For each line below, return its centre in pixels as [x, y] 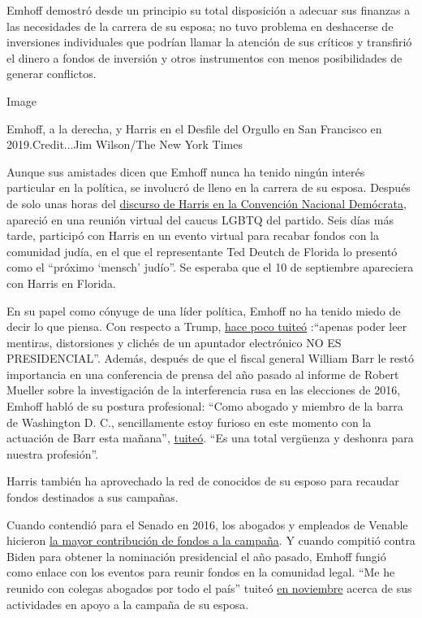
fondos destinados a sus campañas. [93, 497]
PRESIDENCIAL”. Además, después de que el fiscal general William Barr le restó [210, 358]
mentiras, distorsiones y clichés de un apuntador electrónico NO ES [174, 342]
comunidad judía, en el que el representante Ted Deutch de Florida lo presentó [202, 251]
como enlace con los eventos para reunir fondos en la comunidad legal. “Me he [201, 572]
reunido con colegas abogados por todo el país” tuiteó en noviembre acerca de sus [209, 588]
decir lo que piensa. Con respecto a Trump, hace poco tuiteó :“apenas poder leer [207, 326]
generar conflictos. [52, 74]
